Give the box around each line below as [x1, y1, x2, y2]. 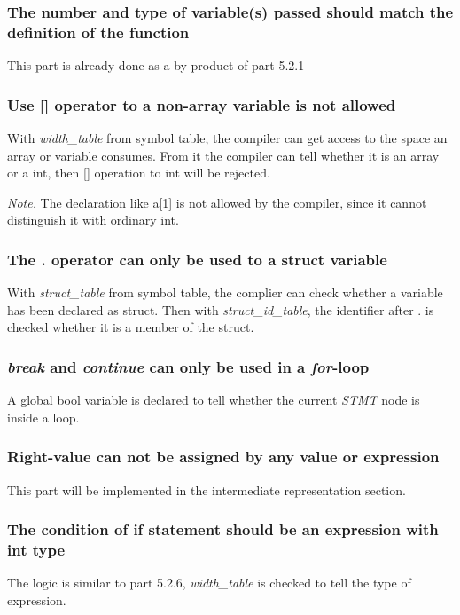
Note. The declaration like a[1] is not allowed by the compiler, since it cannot [7, 193, 427, 211]
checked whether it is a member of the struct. [7, 318, 254, 336]
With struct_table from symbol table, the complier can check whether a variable [7, 283, 443, 302]
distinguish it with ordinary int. [7, 210, 179, 229]
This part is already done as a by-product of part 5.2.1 [7, 56, 305, 75]
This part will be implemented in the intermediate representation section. [7, 480, 406, 499]
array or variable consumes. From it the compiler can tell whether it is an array [7, 146, 440, 164]
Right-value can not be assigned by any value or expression [7, 445, 440, 468]
